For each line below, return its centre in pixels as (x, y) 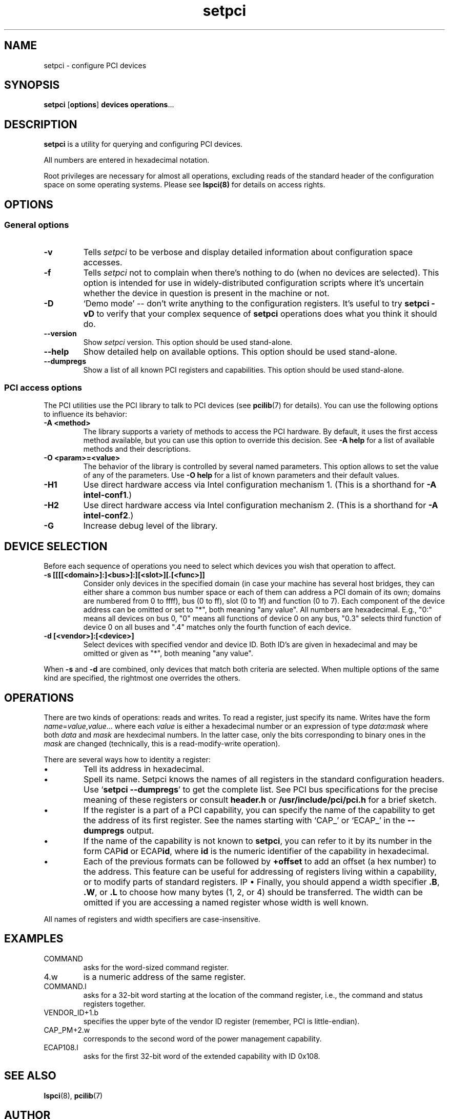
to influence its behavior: (85, 414)
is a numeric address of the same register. (165, 977)
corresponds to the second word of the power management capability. (202, 1038)
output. (140, 830)
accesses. (103, 262)
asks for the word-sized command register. (156, 967)
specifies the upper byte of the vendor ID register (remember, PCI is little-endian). (221, 1021)
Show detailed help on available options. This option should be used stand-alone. (240, 351)
